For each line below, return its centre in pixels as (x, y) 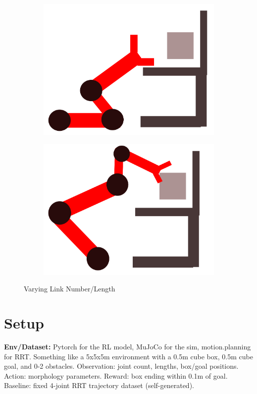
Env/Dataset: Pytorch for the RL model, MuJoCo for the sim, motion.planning (128, 346)
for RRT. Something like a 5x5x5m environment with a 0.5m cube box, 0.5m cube (128, 356)
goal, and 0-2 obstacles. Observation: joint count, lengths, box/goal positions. (121, 366)
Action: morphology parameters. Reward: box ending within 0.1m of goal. (116, 375)
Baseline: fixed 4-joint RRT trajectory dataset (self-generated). (99, 385)
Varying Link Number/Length (70, 289)
